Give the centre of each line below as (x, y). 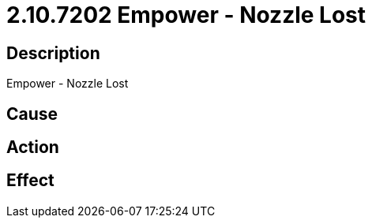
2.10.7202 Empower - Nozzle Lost (186, 15)
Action (33, 147)
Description (53, 53)
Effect (30, 181)
